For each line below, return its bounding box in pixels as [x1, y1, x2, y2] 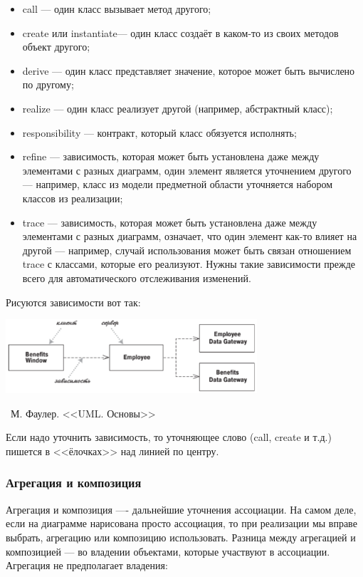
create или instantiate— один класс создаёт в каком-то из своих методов [22, 25, 339, 40]
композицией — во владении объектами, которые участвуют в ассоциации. [6, 544, 330, 558]
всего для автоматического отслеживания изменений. [22, 270, 251, 285]
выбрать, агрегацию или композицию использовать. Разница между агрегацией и [6, 529, 356, 544]
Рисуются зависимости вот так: [6, 294, 141, 309]
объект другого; [22, 39, 90, 54]
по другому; [22, 77, 74, 92]
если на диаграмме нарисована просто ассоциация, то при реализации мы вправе [6, 516, 357, 531]
